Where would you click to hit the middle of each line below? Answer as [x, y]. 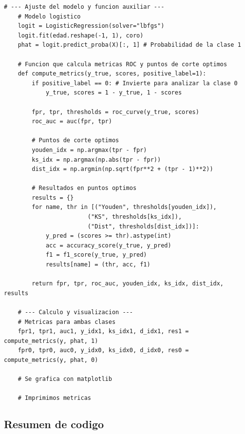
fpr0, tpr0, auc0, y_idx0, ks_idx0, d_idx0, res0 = [103, 350]
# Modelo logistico [49, 16]
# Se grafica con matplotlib [65, 379]
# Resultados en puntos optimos [84, 188]
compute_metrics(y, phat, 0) [51, 360]
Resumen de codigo [54, 424]
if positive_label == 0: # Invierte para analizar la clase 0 [135, 83]
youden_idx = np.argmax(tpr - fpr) [89, 150]
